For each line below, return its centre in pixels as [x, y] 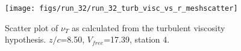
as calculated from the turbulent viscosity [149, 27]
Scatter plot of [32, 27]
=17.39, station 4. [137, 39]
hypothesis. [26, 39]
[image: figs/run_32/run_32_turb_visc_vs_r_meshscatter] [121, 8]
